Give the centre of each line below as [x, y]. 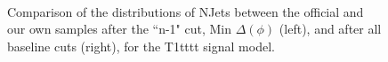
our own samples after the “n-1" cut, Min [120, 29]
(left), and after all [330, 29]
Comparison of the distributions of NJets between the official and [186, 11]
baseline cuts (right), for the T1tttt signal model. [141, 46]
